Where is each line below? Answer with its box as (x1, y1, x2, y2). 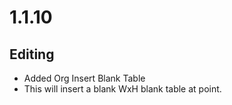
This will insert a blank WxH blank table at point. (23, 83, 222, 95)
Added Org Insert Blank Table (23, 72, 146, 84)
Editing (9, 46, 55, 63)
